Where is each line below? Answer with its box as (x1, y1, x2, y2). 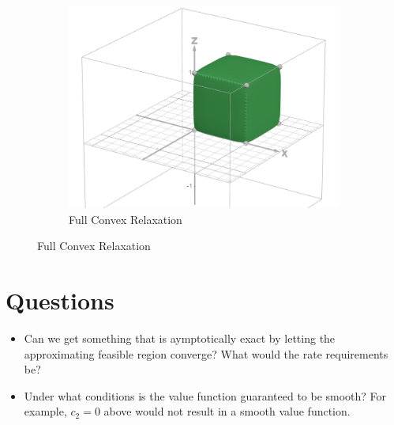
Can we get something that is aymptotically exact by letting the (24, 329, 336, 346)
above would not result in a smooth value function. (103, 403, 351, 419)
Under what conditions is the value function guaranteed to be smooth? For (24, 387, 387, 404)
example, (24, 403, 67, 419)
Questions (6, 283, 114, 316)
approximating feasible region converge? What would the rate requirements (24, 345, 388, 362)
